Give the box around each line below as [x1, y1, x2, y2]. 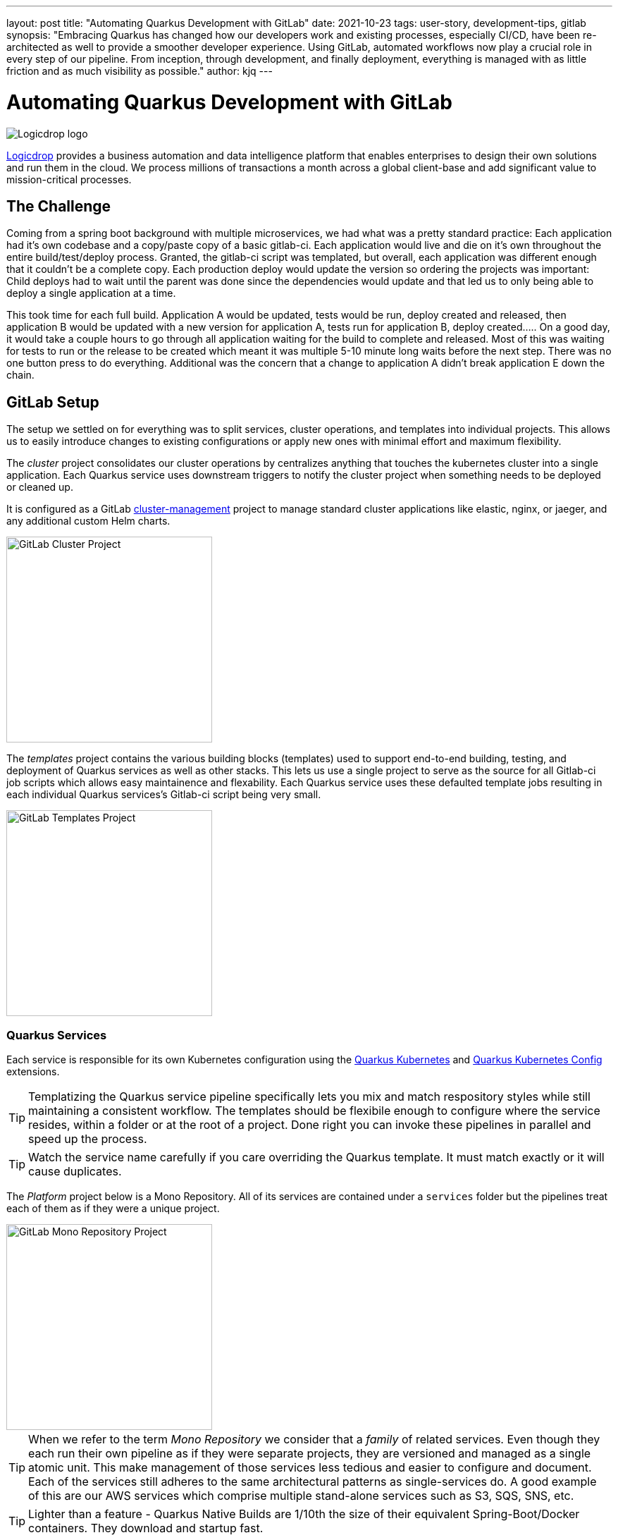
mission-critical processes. [6, 173, 132, 185]
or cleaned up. [6, 481, 73, 494]
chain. [6, 369, 35, 381]
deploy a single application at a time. [6, 287, 176, 300]
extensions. [6, 1065, 60, 1077]
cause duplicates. [28, 1163, 122, 1178]
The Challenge [6, 197, 111, 215]
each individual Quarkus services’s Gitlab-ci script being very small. [6, 788, 321, 801]
